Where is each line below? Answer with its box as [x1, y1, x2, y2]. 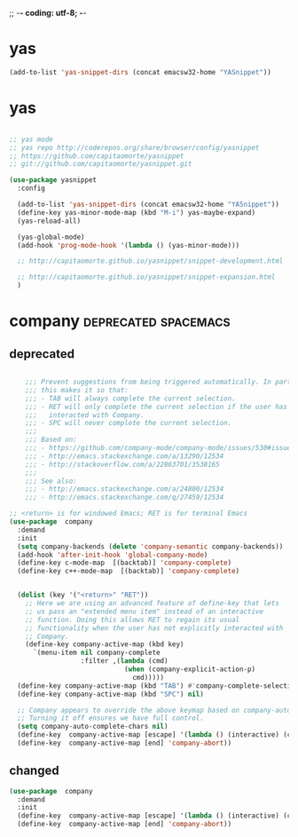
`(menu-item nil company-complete [32, 648, 161, 658]
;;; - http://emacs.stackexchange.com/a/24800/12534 [25, 485, 224, 494]
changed [9, 763, 59, 778]
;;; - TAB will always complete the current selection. [25, 394, 237, 403]
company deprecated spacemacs [9, 311, 231, 331]
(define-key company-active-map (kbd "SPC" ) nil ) [17, 690, 204, 699]
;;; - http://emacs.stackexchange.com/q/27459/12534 [25, 493, 224, 502]
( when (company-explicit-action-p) [123, 665, 255, 674]
